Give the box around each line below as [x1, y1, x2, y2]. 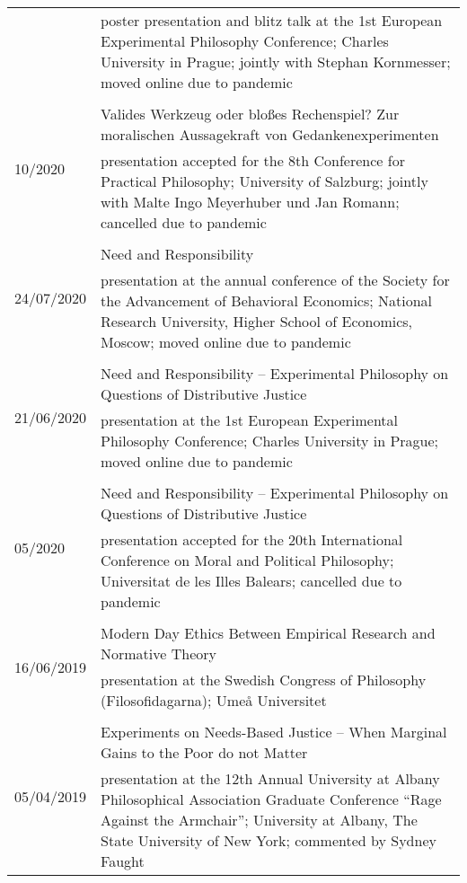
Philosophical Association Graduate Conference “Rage [101, 789, 442, 809]
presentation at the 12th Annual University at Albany [101, 768, 440, 789]
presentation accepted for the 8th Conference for [101, 150, 405, 171]
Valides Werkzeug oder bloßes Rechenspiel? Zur [101, 103, 400, 124]
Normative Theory [101, 643, 216, 664]
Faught [101, 851, 145, 871]
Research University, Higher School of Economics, [101, 311, 413, 331]
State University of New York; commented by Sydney [101, 830, 436, 851]
